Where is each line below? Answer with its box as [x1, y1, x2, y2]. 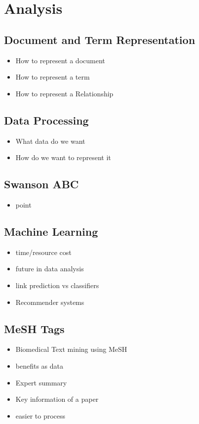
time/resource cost [15, 247, 72, 257]
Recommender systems [15, 297, 84, 307]
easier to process [15, 410, 66, 421]
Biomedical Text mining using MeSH [15, 344, 127, 354]
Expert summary [15, 377, 67, 387]
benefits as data [15, 360, 64, 371]
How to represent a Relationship [15, 88, 114, 98]
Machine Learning [4, 223, 98, 239]
